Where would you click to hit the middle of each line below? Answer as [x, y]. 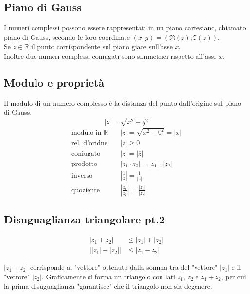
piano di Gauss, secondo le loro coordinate [67, 37]
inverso [82, 175]
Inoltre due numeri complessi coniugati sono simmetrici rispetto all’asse [110, 56]
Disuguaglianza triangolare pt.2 [84, 219]
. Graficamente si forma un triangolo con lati [108, 276]
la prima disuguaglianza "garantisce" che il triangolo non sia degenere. [108, 286]
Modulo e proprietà [54, 82]
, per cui [233, 276]
